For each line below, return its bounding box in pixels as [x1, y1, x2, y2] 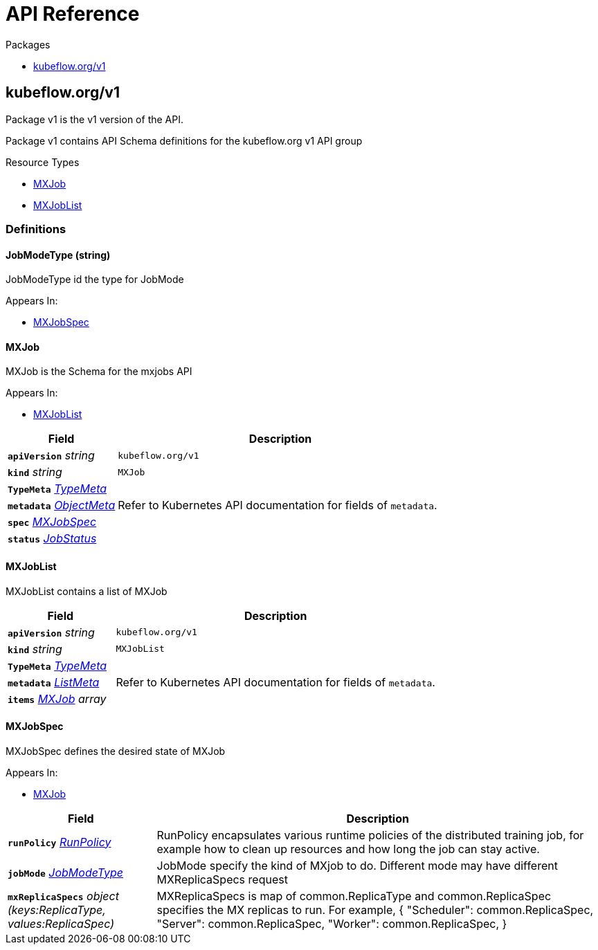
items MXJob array [8, 691, 107, 706]
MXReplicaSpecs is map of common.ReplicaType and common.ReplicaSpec [156, 888, 552, 903]
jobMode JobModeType [8, 865, 124, 879]
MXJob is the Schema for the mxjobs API [6, 365, 192, 378]
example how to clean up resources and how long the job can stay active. [156, 841, 540, 856]
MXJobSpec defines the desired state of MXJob [6, 745, 226, 757]
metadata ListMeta [8, 675, 100, 689]
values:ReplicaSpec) [8, 916, 114, 931]
